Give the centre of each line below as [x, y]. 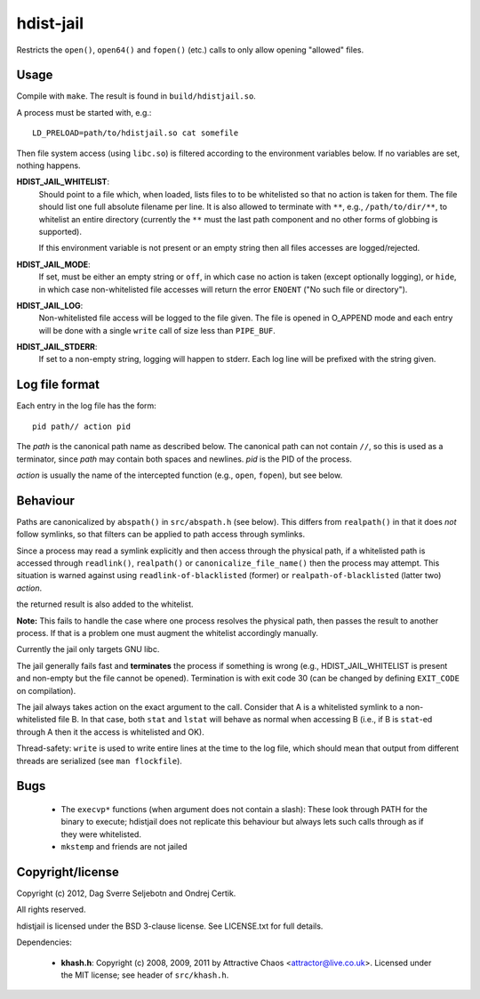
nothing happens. [48, 165]
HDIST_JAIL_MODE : [53, 264]
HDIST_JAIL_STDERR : [57, 347]
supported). [60, 231]
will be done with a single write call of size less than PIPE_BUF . [157, 330]
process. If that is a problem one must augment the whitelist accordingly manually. [168, 632]
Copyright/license [68, 872]
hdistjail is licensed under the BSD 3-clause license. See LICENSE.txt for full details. [170, 926]
